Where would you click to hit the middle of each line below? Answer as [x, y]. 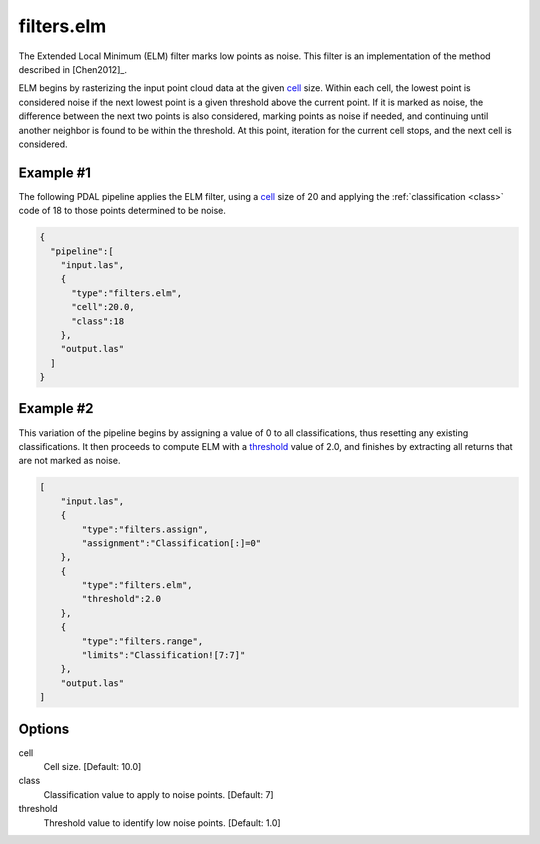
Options [44, 728]
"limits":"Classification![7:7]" [163, 655]
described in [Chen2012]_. [72, 69]
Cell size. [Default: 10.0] [92, 767]
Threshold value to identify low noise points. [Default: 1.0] [162, 822]
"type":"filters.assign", [145, 529]
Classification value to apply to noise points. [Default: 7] [158, 794]
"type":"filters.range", [142, 641]
